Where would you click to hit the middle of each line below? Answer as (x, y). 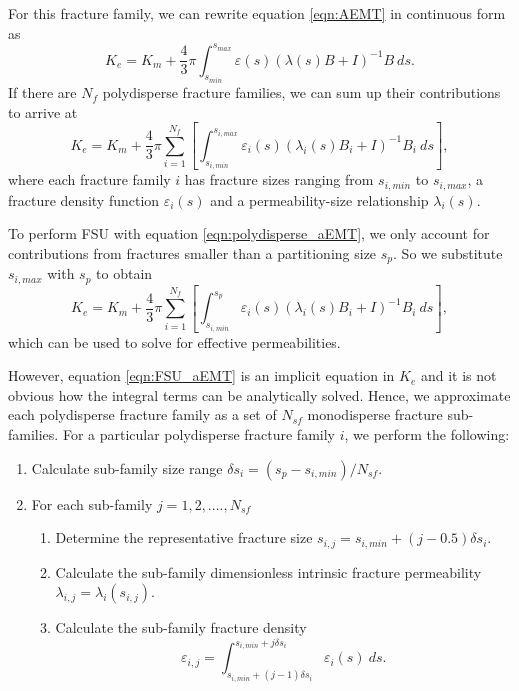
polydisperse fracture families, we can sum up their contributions (301, 92)
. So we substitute (448, 252)
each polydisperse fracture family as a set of (142, 414)
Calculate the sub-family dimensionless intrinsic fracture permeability (268, 571)
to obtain (124, 273)
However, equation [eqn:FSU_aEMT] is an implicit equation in (201, 375)
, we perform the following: (427, 433)
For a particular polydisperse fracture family (198, 433)
